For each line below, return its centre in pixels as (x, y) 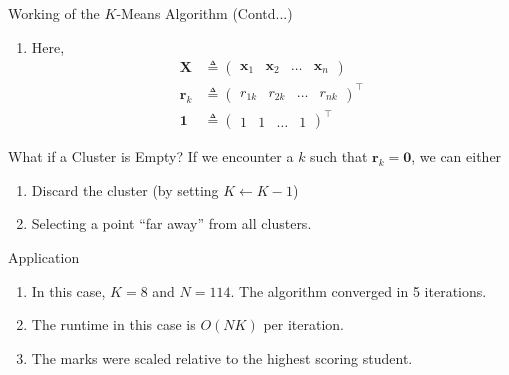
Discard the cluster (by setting (125, 189)
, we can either (456, 156)
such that (339, 156)
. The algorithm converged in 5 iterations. (358, 290)
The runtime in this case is (113, 324)
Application (44, 257)
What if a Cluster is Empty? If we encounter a (151, 156)
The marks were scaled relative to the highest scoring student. (222, 357)
